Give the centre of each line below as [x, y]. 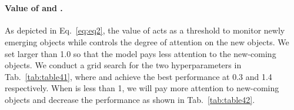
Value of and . [34, 8]
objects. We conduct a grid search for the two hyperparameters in [123, 65]
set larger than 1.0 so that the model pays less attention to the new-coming [141, 53]
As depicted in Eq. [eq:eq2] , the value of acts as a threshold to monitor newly [145, 30]
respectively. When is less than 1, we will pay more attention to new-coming [142, 88]
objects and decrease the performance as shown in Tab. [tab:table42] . [130, 99]
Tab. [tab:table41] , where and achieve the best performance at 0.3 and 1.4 [138, 76]
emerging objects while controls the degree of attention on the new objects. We [147, 41]
